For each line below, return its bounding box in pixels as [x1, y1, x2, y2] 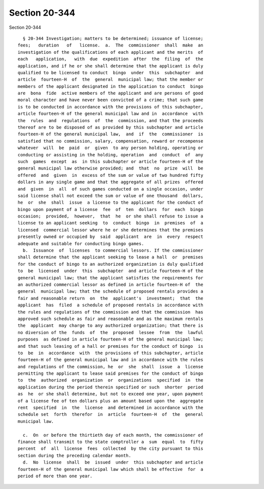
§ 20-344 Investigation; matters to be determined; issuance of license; [22, 36, 203, 41]
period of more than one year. [18, 473, 93, 479]
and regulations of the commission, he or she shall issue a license [18, 364, 203, 369]
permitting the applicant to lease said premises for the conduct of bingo [18, 371, 203, 376]
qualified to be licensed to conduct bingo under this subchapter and [18, 70, 203, 75]
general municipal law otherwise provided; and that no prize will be [18, 166, 203, 171]
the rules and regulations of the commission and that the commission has [18, 309, 203, 315]
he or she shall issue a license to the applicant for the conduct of [18, 200, 203, 205]
